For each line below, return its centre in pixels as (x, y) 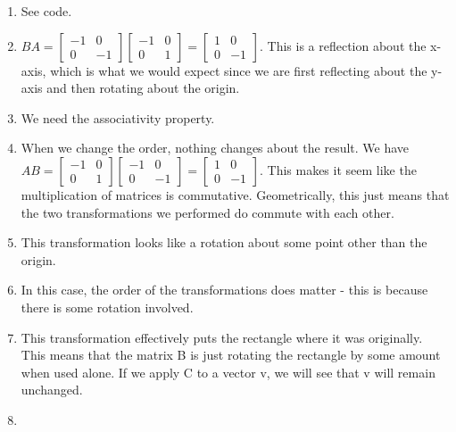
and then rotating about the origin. (143, 88)
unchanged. (52, 390)
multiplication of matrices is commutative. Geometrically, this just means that (235, 194)
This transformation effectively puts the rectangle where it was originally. (222, 337)
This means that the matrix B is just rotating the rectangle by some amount (231, 355)
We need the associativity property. (118, 117)
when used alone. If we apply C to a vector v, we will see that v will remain (228, 372)
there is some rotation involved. (107, 307)
